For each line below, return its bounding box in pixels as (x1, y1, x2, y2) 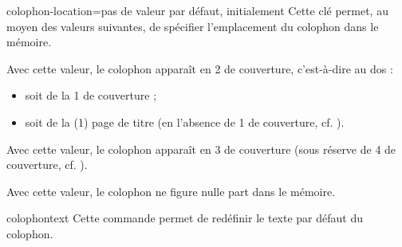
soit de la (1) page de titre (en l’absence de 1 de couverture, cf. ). (25, 113, 345, 130)
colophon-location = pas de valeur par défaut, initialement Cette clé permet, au (6, 2, 388, 18)
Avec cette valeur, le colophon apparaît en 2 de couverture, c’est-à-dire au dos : (6, 60, 393, 76)
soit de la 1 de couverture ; (25, 87, 157, 104)
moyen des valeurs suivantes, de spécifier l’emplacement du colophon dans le (6, 18, 379, 34)
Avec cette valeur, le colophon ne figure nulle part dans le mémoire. (6, 182, 336, 199)
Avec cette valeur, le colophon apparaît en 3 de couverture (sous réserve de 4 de (6, 140, 396, 157)
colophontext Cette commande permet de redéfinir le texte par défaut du (6, 210, 363, 226)
